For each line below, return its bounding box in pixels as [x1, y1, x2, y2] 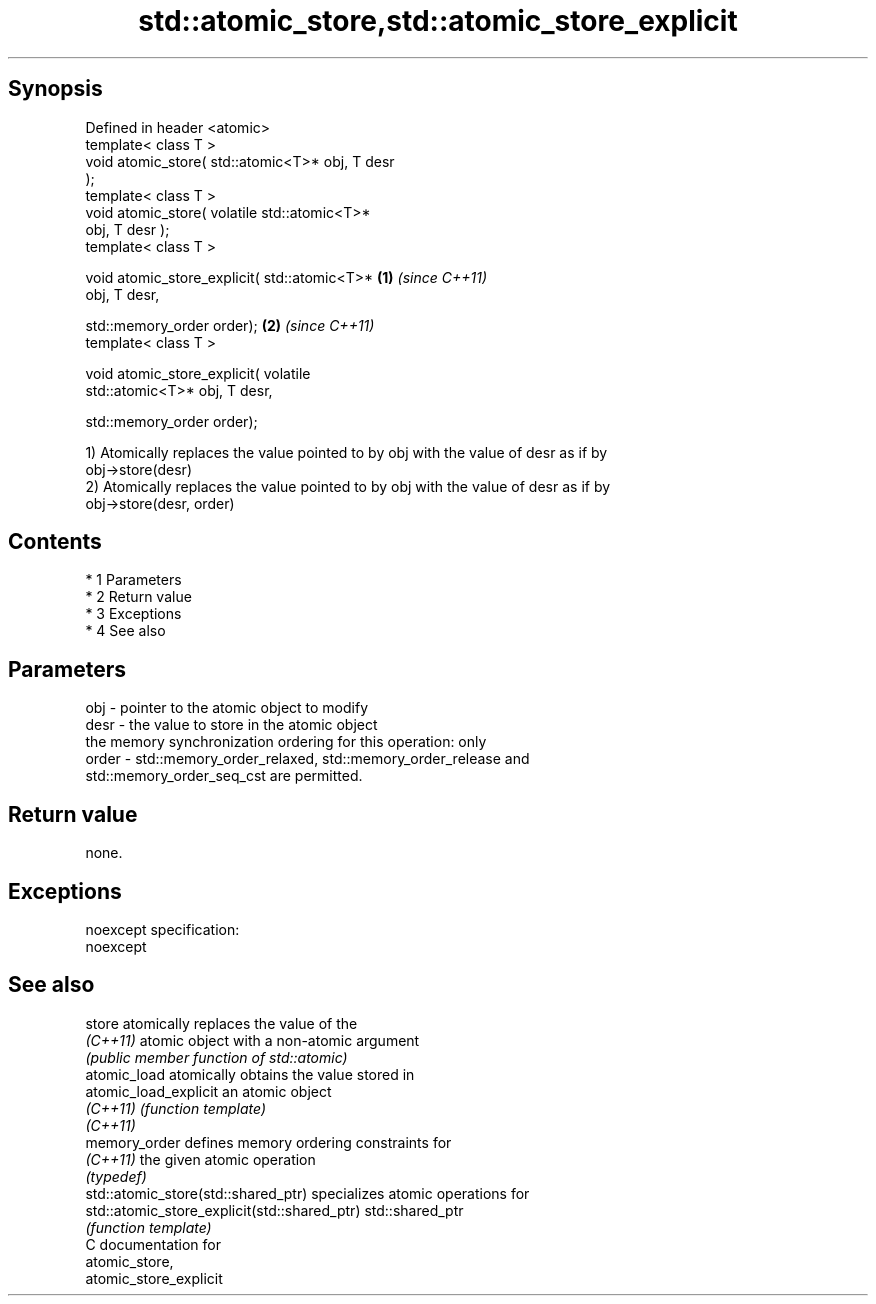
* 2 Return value [85, 588, 192, 606]
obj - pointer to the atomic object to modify [85, 699, 369, 717]
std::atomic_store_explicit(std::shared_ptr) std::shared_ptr [85, 1201, 464, 1219]
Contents [8, 529, 102, 555]
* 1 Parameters [85, 571, 182, 589]
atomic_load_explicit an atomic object [85, 1082, 332, 1100]
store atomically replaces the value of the [85, 1014, 358, 1032]
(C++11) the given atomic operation [85, 1150, 316, 1168]
